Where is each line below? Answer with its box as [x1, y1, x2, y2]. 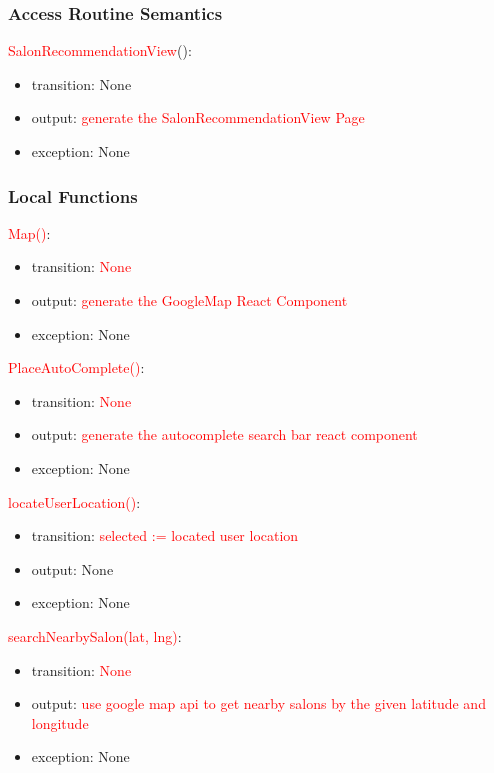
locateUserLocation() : [8, 491, 141, 512]
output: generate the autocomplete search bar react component [31, 424, 418, 445]
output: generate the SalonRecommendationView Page [31, 107, 365, 128]
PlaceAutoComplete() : [8, 357, 145, 378]
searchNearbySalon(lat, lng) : [8, 625, 182, 646]
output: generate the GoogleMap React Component [31, 290, 348, 310]
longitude [31, 712, 89, 733]
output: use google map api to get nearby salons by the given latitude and [31, 693, 486, 714]
